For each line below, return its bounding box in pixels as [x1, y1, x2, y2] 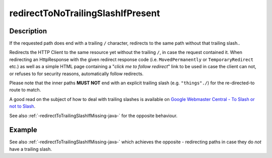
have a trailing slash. [9, 146, 52, 152]
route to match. [9, 87, 41, 93]
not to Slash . [9, 103, 35, 110]
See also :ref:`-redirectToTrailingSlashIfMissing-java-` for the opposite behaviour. [9, 113, 178, 119]
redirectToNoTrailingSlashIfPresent [9, 8, 160, 19]
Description [9, 27, 47, 35]
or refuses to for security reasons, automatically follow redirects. [9, 71, 144, 77]
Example [9, 126, 37, 134]
